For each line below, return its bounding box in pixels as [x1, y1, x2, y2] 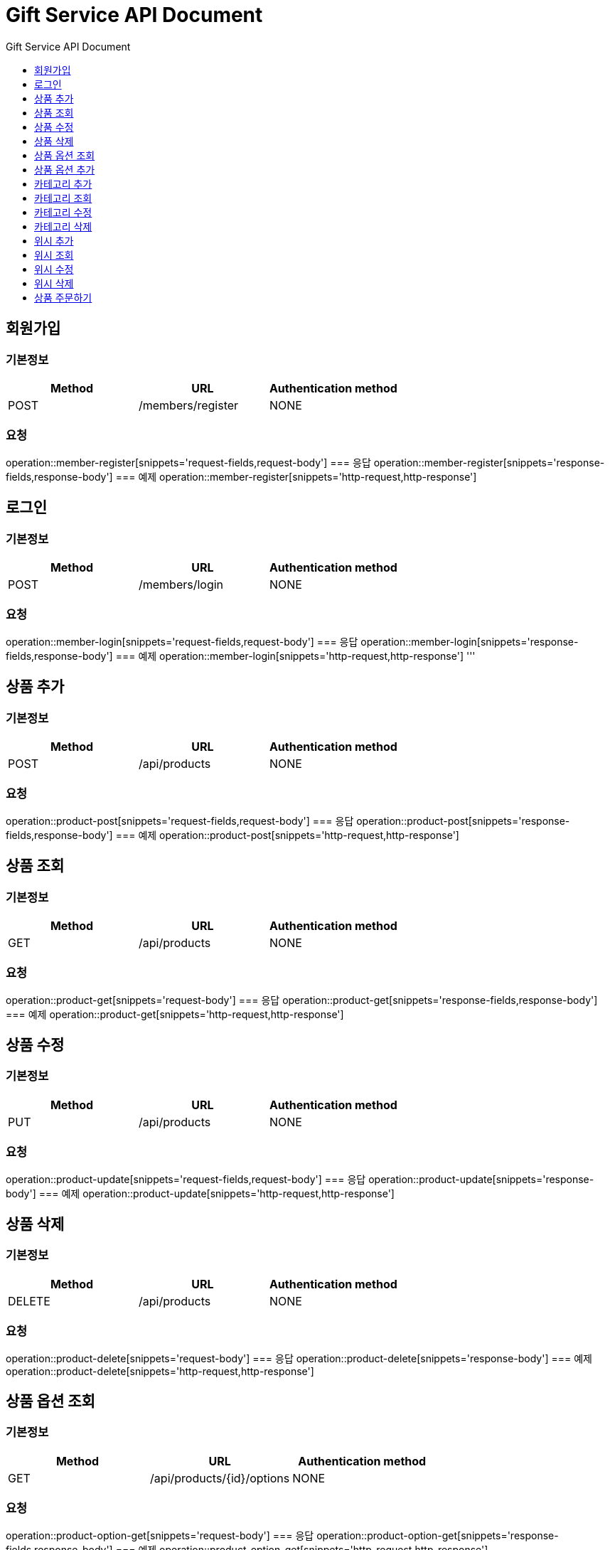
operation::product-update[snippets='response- [368, 1172, 594, 1185]
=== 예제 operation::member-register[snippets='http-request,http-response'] [115, 470, 477, 483]
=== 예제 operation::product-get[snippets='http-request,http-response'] [6, 1007, 344, 1020]
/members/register [138, 397, 239, 412]
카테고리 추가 [34, 177, 92, 190]
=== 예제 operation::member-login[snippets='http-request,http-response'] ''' [115, 649, 476, 662]
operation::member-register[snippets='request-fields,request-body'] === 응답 [6, 456, 371, 469]
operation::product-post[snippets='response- [356, 814, 570, 827]
